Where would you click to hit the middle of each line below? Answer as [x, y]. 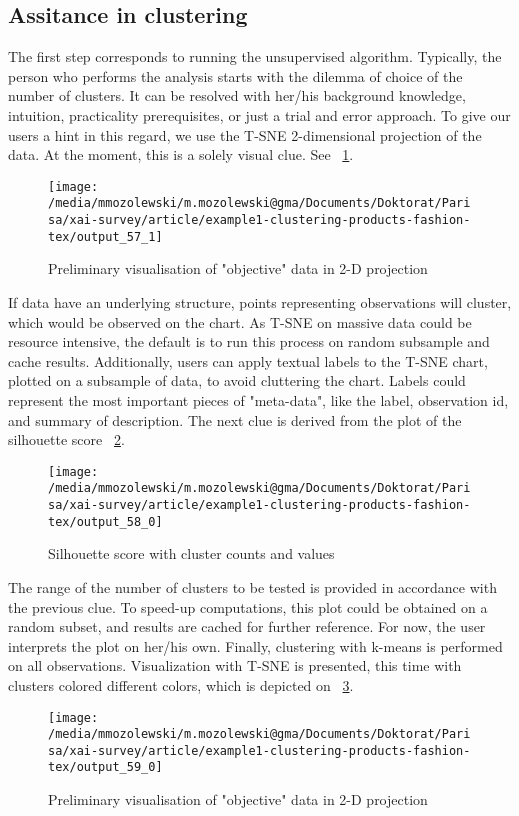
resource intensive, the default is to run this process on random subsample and [249, 341]
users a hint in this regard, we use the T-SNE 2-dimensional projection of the [245, 134]
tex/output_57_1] [105, 236]
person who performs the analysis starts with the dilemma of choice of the [235, 75]
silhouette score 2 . [66, 439]
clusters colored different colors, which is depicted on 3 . [181, 684]
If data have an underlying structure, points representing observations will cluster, [260, 301]
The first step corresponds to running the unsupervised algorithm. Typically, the [255, 56]
